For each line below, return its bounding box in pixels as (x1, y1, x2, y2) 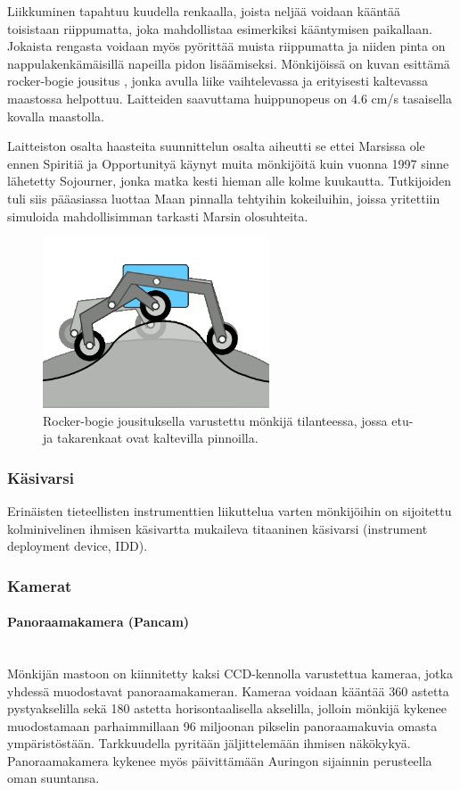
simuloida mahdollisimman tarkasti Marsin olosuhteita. (7, 206, 308, 225)
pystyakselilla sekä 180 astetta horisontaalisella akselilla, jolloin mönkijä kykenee (7, 699, 447, 718)
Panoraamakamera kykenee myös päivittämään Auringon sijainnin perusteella (7, 751, 432, 769)
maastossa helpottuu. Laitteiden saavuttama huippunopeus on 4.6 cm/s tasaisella (7, 88, 452, 107)
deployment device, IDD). (7, 536, 148, 555)
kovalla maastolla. (7, 106, 104, 125)
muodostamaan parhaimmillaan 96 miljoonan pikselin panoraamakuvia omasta (7, 716, 438, 735)
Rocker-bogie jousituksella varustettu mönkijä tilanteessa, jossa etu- (43, 411, 414, 429)
